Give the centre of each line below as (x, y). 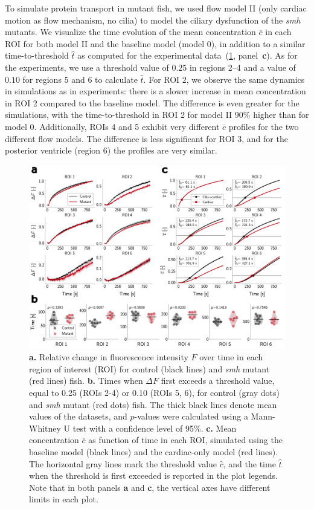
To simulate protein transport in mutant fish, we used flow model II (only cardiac (156, 8)
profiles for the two (264, 126)
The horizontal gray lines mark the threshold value (123, 463)
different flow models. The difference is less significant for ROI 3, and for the (146, 138)
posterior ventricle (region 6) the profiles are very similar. (111, 150)
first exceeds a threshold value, (218, 381)
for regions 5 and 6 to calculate (80, 79)
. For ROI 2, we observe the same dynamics (224, 79)
